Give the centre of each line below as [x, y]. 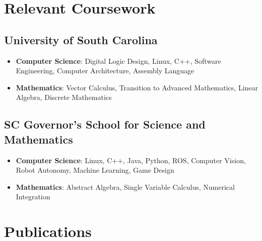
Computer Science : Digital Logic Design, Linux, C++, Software [118, 61]
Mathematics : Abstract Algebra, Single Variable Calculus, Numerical [125, 187]
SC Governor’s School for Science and [105, 124]
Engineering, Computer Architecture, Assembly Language [105, 71]
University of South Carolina [81, 39]
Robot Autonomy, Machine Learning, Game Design [95, 170]
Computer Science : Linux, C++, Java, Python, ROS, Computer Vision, [131, 160]
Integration [33, 197]
